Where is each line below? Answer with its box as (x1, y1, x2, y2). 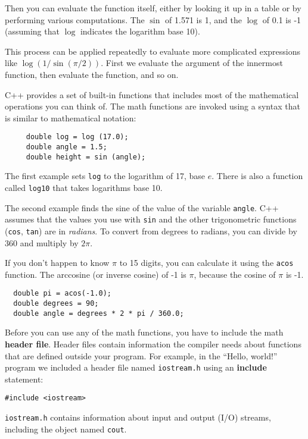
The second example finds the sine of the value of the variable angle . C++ (5, 201, 279, 214)
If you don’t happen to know (5, 256, 110, 269)
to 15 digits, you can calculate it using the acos (119, 256, 294, 269)
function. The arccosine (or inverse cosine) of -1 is (5, 268, 186, 280)
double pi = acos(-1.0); (13, 289, 111, 298)
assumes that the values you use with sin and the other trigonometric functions (5, 213, 297, 225)
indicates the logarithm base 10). (80, 25, 200, 37)
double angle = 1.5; (26, 143, 107, 151)
